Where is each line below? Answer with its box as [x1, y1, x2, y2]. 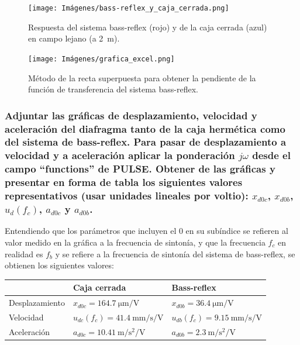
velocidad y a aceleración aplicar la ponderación [5, 148, 235, 163]
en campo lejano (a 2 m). [28, 32, 120, 44]
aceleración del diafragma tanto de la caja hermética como [5, 121, 285, 136]
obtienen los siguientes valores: [5, 259, 114, 271]
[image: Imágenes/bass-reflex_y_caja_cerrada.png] [28, 4, 229, 12]
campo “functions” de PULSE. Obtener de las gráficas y [5, 161, 275, 176]
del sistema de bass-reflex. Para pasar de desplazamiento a [5, 134, 287, 149]
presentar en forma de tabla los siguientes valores [5, 175, 243, 189]
